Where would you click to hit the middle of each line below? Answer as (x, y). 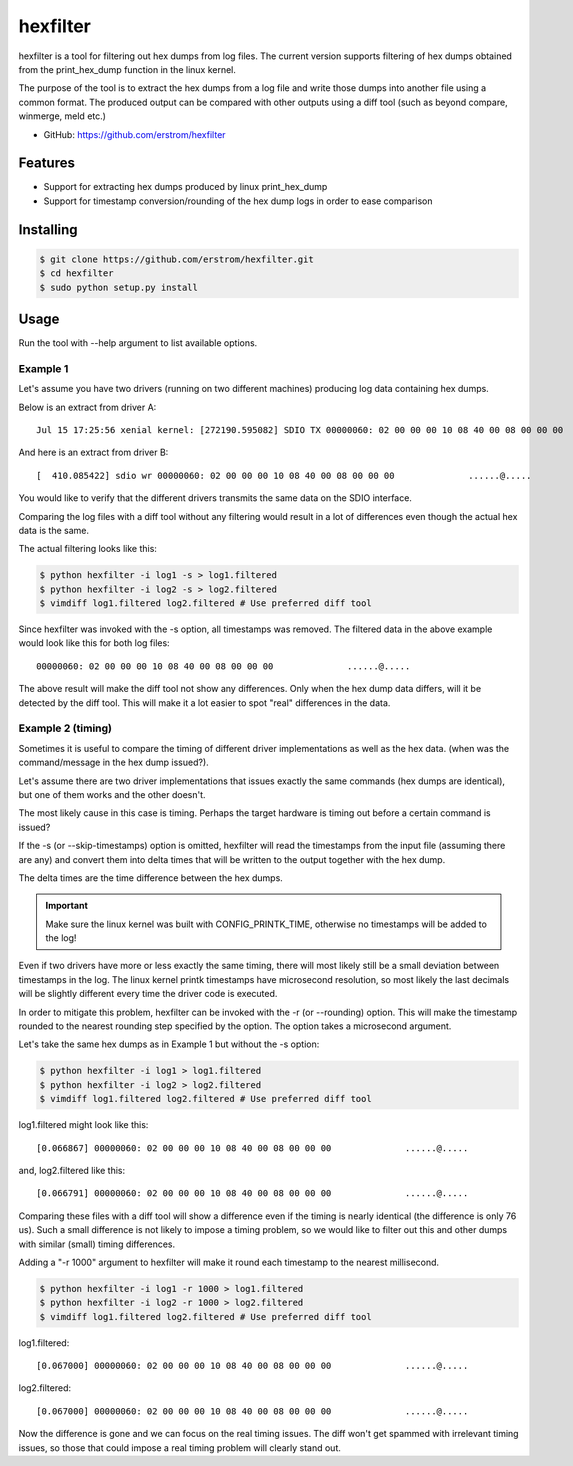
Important (67, 906)
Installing (48, 229)
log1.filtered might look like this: (83, 1125)
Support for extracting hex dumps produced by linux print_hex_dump (185, 187)
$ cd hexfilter (76, 273)
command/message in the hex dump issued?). (113, 762)
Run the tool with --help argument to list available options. (138, 343)
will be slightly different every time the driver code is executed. (148, 994)
